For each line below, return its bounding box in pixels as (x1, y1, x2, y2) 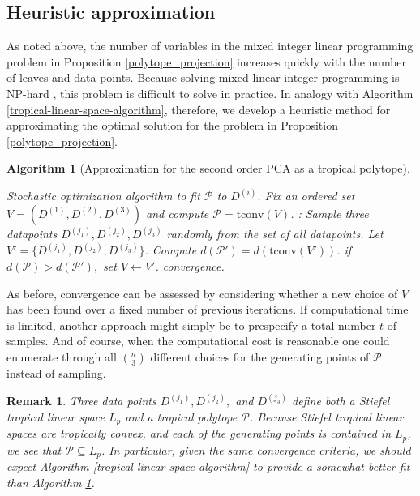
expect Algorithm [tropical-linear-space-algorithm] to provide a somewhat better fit (6, 458, 410, 474)
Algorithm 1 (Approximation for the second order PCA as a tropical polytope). (6, 160, 410, 177)
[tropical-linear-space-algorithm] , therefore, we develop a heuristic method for (6, 100, 391, 118)
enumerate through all (6, 348, 117, 366)
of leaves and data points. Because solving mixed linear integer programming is (6, 69, 400, 86)
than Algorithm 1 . (6, 473, 95, 490)
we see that (6, 441, 62, 458)
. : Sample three (290, 204, 369, 221)
